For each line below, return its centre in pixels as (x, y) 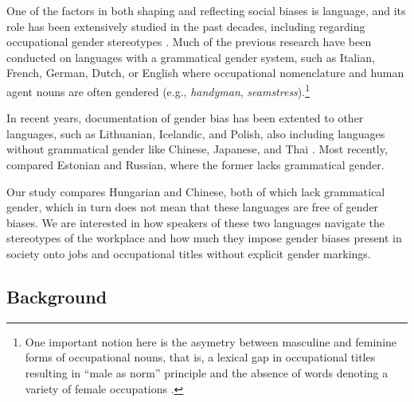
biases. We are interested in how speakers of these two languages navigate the (196, 222)
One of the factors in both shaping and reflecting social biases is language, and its (206, 10)
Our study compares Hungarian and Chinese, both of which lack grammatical (196, 191)
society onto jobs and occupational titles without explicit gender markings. (189, 253)
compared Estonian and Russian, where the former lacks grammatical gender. (195, 164)
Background (57, 296)
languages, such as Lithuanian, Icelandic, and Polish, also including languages (196, 133)
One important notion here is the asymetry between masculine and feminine (211, 341)
